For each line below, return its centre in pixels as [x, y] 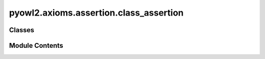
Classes [22, 30]
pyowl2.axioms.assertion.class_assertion [96, 13]
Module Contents [36, 46]
